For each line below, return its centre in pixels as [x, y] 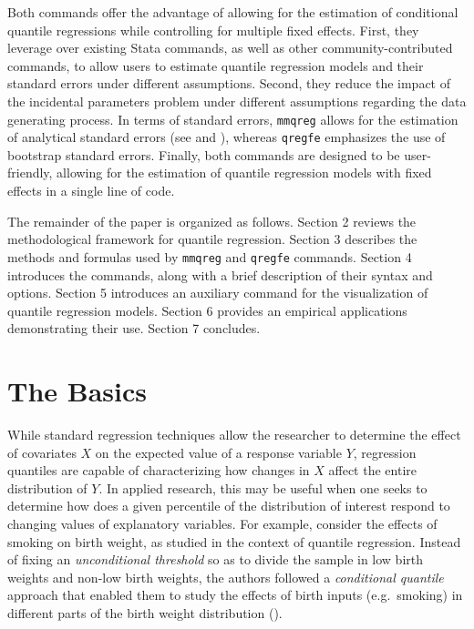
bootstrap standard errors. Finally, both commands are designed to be [204, 154]
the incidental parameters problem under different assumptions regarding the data [237, 101]
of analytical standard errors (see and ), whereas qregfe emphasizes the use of [227, 137]
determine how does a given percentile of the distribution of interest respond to [229, 506]
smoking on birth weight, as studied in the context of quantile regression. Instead [234, 541]
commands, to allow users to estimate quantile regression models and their [216, 65]
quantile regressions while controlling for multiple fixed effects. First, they [213, 30]
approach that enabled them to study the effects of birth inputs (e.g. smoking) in [235, 595]
